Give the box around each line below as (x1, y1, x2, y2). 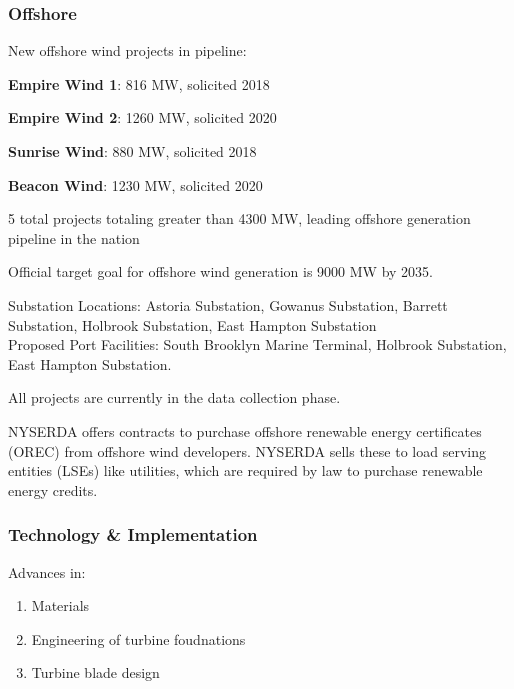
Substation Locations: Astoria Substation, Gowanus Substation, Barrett (8, 294, 448, 315)
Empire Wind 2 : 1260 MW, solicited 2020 (8, 107, 277, 128)
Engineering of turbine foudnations (31, 628, 246, 649)
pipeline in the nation (8, 227, 140, 248)
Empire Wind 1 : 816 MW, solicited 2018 (8, 73, 270, 94)
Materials (31, 595, 90, 616)
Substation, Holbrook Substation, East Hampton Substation (8, 314, 377, 335)
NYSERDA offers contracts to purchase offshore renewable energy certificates (8, 420, 482, 441)
